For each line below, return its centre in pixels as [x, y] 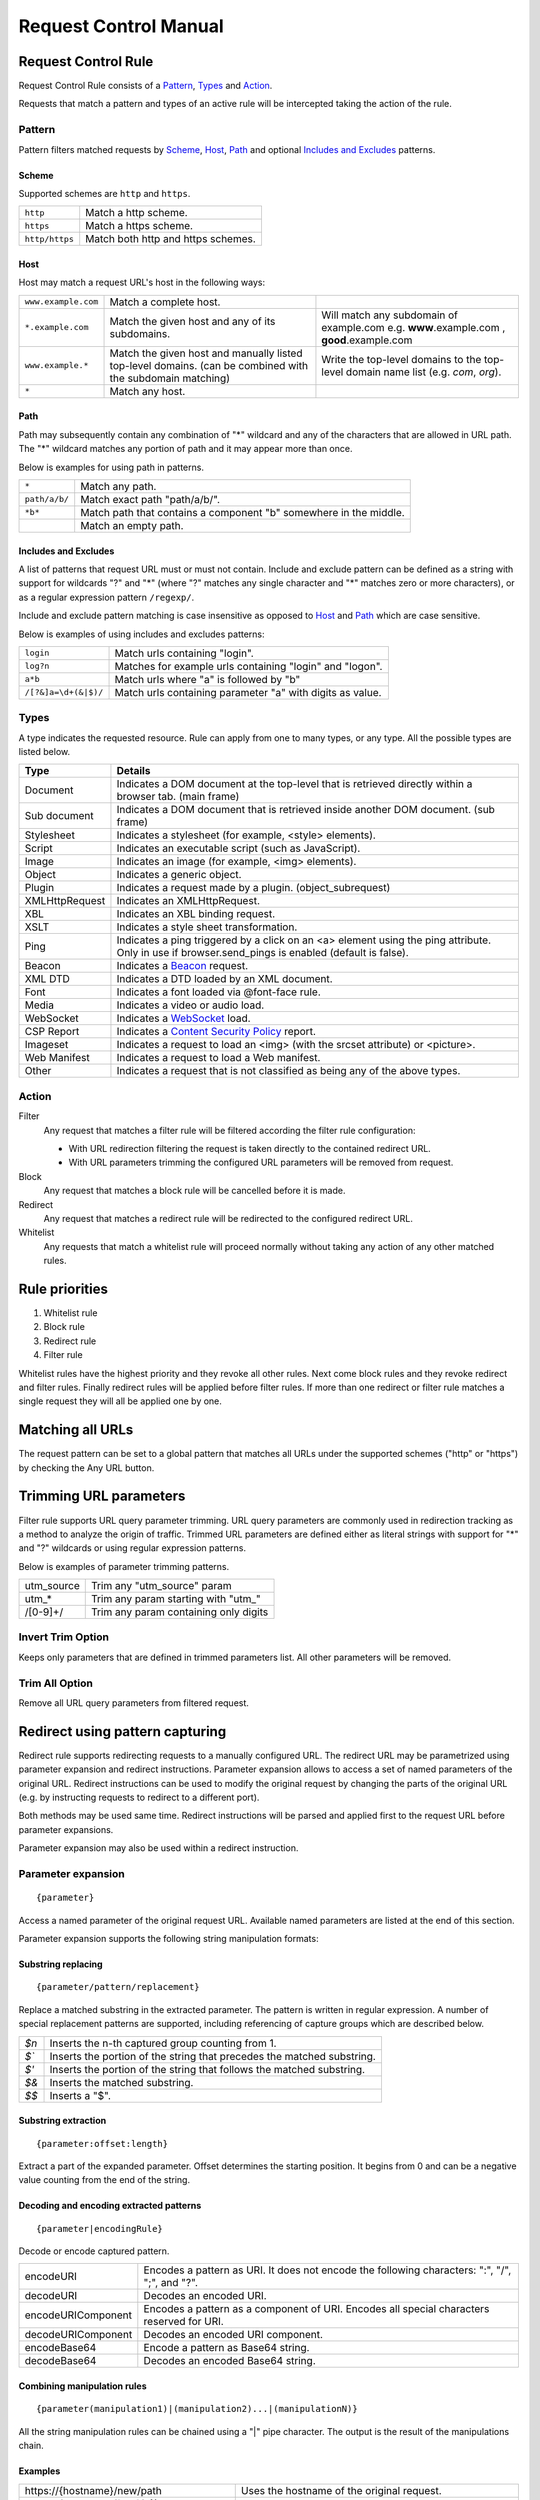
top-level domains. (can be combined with [209, 365]
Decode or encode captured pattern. [94, 2251]
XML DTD [47, 979]
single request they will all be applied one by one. [120, 1401]
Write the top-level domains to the [401, 359]
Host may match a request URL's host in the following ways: [142, 282]
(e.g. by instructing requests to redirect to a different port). [139, 1797]
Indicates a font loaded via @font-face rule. [218, 992]
